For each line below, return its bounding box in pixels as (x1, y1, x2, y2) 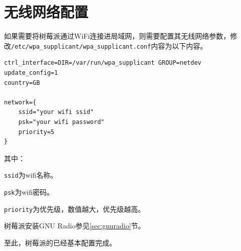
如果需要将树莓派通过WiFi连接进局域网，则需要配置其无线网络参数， (4, 31, 230, 41)
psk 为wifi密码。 (4, 186, 54, 197)
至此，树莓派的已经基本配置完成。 (4, 237, 116, 247)
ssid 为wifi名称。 (4, 170, 58, 180)
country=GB (4, 79, 40, 86)
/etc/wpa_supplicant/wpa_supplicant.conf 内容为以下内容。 (11, 40, 207, 51)
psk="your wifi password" (18, 118, 105, 125)
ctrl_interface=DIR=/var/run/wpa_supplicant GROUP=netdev (4, 59, 201, 67)
